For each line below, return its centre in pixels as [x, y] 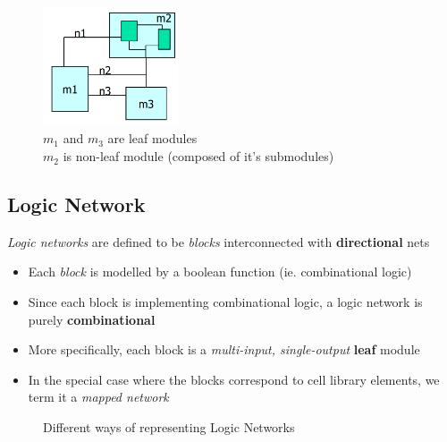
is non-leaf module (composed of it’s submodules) [198, 156]
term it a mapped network [98, 397]
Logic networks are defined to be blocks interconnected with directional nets [219, 241]
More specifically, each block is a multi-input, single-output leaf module [224, 349]
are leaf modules [152, 138]
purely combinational [92, 319]
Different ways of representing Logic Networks [169, 427]
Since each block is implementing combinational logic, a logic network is [225, 302]
